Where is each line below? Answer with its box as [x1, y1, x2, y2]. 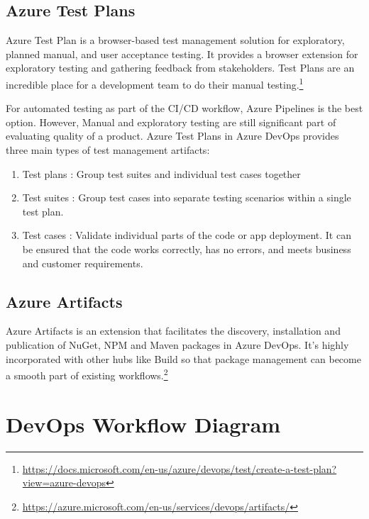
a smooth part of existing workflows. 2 [6, 366, 168, 382]
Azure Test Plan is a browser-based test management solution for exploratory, [6, 33, 345, 48]
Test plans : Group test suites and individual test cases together [22, 166, 301, 181]
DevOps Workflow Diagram [6, 409, 281, 438]
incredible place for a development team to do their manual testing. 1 [6, 74, 304, 91]
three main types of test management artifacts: [6, 143, 210, 157]
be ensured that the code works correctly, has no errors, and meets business [22, 241, 351, 256]
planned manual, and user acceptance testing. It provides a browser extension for [6, 46, 358, 61]
